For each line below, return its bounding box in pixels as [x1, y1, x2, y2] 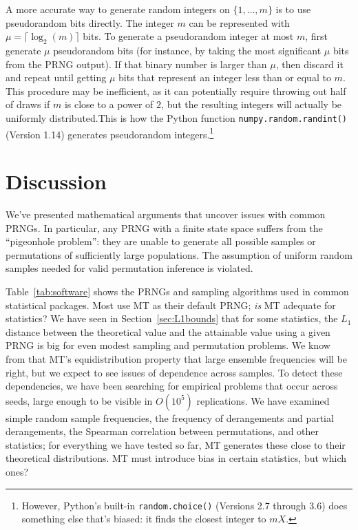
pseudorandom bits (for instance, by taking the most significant [53, 43, 322, 57]
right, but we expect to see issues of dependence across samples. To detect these [6, 365, 343, 379]
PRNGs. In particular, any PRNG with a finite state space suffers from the [6, 220, 323, 235]
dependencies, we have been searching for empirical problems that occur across [6, 379, 338, 393]
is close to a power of [64, 97, 154, 112]
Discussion [6, 167, 107, 195]
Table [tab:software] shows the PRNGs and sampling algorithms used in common [6, 284, 349, 298]
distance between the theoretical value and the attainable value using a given [6, 324, 330, 339]
